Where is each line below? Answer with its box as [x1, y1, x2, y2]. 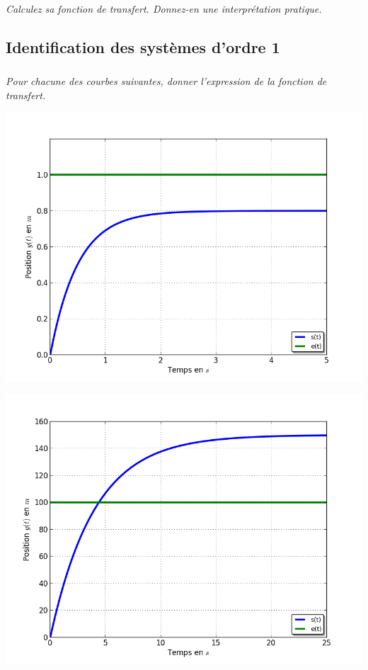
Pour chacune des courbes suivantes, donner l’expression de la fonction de [6, 74, 327, 89]
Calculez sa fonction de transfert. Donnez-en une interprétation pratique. [6, 1, 322, 16]
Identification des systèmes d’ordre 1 [6, 36, 280, 58]
